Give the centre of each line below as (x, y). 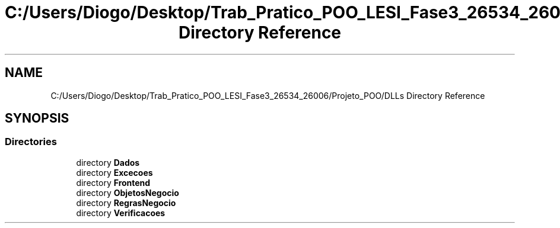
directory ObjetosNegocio (128, 192)
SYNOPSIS (37, 118)
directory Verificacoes (121, 213)
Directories (31, 142)
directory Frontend (113, 182)
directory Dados (108, 162)
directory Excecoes (114, 172)
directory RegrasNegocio (126, 203)
